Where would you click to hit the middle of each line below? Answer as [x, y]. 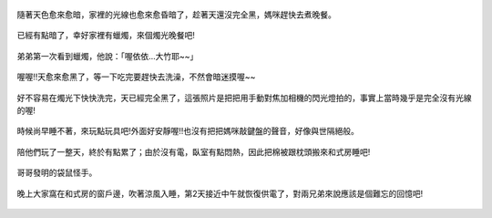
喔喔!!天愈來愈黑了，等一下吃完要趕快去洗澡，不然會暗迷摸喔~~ [136, 77]
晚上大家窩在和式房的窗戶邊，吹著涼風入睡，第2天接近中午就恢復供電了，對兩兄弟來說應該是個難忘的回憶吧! [220, 193]
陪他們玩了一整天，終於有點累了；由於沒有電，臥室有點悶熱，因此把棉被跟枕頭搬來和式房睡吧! [194, 151]
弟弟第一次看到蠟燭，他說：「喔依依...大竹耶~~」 [108, 56]
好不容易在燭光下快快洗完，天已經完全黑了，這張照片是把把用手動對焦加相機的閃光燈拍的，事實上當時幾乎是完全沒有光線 [244, 98]
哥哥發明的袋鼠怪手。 [57, 172]
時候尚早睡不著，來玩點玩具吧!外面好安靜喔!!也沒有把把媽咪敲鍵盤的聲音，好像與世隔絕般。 [188, 131]
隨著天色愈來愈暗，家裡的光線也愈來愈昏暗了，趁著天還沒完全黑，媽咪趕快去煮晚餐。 [176, 15]
